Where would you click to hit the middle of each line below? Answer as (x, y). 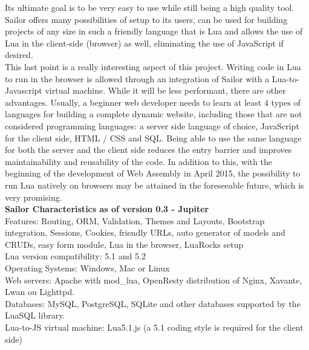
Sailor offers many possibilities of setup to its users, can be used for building (146, 19)
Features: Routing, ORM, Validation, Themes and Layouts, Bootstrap (135, 220)
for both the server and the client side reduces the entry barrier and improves (148, 150)
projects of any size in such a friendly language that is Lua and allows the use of (154, 31)
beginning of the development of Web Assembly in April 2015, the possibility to (153, 173)
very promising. (34, 197)
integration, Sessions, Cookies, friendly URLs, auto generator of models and (145, 232)
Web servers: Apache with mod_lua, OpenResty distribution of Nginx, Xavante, (154, 280)
